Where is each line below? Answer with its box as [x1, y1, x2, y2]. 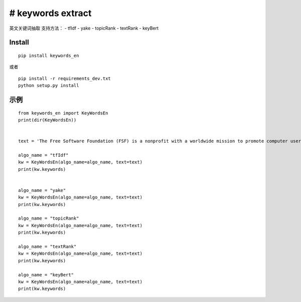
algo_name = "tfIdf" [18, 152, 69, 158]
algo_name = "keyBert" [18, 272, 74, 277]
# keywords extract [9, 8, 92, 19]
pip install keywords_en [18, 53, 79, 58]
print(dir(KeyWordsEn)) [18, 117, 77, 123]
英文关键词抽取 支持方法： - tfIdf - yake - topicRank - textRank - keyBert [9, 25, 159, 31]
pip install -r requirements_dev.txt [18, 75, 111, 81]
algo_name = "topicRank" [18, 216, 79, 221]
